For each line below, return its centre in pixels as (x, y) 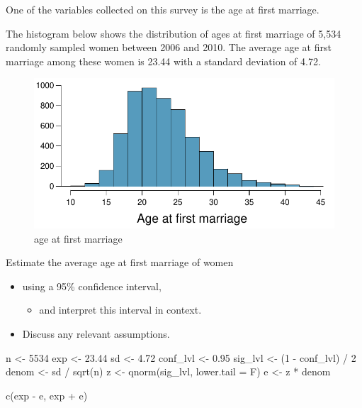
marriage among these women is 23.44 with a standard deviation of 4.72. (163, 61)
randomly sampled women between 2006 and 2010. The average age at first (169, 47)
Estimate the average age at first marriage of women (120, 262)
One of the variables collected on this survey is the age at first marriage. (163, 9)
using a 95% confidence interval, (92, 286)
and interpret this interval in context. (120, 310)
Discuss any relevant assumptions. (96, 334)
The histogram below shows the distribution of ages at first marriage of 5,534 (174, 33)
